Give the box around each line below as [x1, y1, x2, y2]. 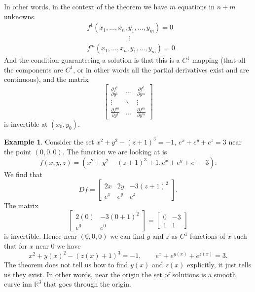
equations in [178, 1, 215, 11]
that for [4, 240, 28, 251]
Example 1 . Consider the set [4, 136, 94, 146]
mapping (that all [192, 55, 246, 65]
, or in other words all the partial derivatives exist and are [73, 64, 249, 74]
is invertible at [4, 118, 48, 129]
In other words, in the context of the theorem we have [4, 1, 168, 11]
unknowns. [4, 11, 36, 21]
